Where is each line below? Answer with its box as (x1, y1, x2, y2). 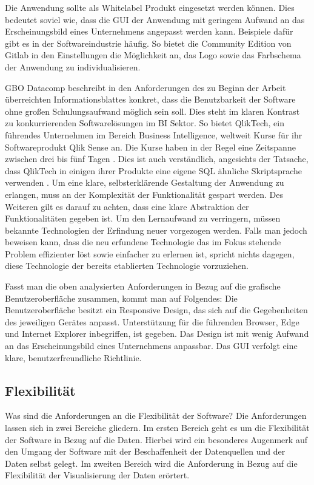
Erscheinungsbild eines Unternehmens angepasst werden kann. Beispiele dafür (5, 25, 293, 38)
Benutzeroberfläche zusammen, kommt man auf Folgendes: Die (5, 291, 238, 304)
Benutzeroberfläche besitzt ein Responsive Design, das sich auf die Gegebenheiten (5, 304, 308, 316)
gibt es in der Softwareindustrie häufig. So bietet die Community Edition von (5, 36, 292, 49)
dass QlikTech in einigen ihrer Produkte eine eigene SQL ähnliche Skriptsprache (5, 164, 302, 177)
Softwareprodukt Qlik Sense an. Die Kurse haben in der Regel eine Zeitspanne (5, 140, 296, 153)
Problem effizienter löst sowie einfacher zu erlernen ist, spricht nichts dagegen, (5, 247, 295, 260)
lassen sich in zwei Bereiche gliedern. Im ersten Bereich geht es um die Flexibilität (5, 421, 310, 434)
